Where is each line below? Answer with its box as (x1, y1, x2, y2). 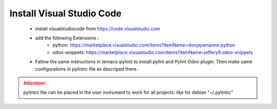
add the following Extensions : (35, 35, 99, 41)
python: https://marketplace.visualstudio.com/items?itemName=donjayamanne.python (52, 42, 235, 48)
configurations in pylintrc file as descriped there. (35, 66, 138, 72)
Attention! (23, 80, 46, 86)
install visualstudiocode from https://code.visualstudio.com (35, 26, 161, 32)
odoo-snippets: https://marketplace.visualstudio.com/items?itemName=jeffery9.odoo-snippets (52, 49, 253, 55)
